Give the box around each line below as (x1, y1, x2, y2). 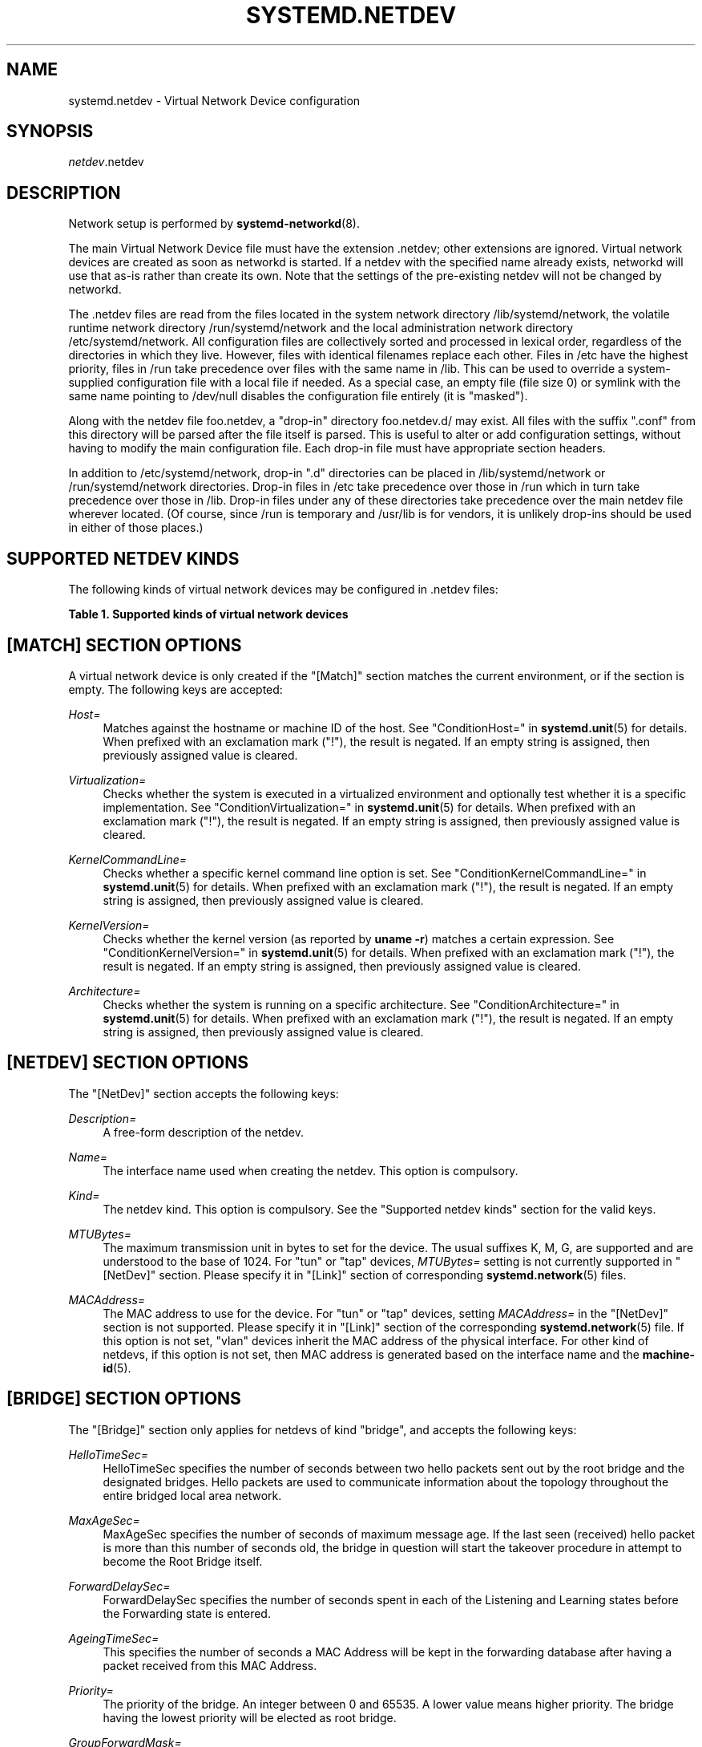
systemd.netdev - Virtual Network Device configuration (68, 93, 361, 107)
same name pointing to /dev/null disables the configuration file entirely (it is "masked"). (68, 389, 528, 403)
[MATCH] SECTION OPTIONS (6, 634, 242, 655)
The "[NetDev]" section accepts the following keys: (68, 1086, 339, 1100)
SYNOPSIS (6, 121, 94, 142)
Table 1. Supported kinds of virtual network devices (68, 607, 349, 622)
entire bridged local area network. (103, 1488, 282, 1502)
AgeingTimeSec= (68, 1631, 159, 1645)
